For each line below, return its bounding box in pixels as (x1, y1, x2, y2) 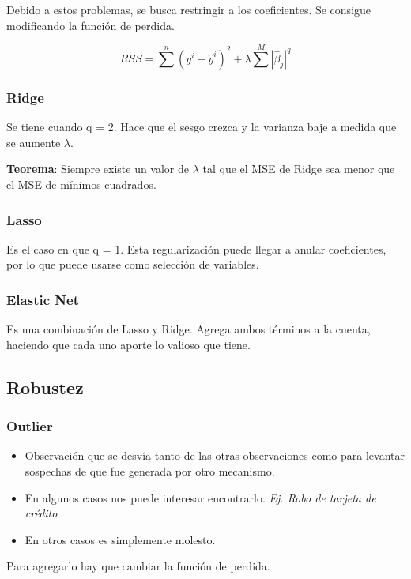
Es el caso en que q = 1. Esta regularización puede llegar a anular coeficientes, (6, 240, 386, 257)
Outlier (6, 416, 53, 436)
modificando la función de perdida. (6, 17, 175, 33)
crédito (25, 505, 58, 521)
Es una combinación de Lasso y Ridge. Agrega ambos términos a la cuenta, (6, 321, 371, 337)
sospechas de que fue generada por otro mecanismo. (25, 462, 275, 479)
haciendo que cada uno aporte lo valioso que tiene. (6, 336, 251, 352)
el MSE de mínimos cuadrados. (6, 175, 156, 192)
